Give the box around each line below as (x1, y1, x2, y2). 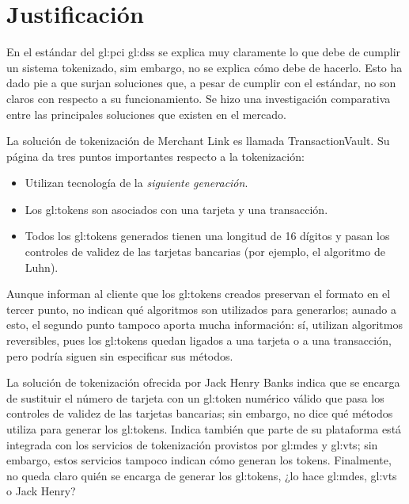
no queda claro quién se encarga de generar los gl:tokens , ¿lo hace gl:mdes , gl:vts (6, 467, 397, 483)
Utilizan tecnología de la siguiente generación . (25, 174, 248, 191)
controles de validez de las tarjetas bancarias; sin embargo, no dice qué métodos (6, 405, 393, 422)
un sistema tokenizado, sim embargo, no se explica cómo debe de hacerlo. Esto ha (6, 59, 403, 75)
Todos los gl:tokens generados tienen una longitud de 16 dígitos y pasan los (25, 227, 390, 244)
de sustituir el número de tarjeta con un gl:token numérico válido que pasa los (6, 389, 384, 406)
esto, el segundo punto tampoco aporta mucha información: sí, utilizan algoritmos (6, 316, 403, 333)
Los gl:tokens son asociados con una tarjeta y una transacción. (25, 200, 328, 217)
